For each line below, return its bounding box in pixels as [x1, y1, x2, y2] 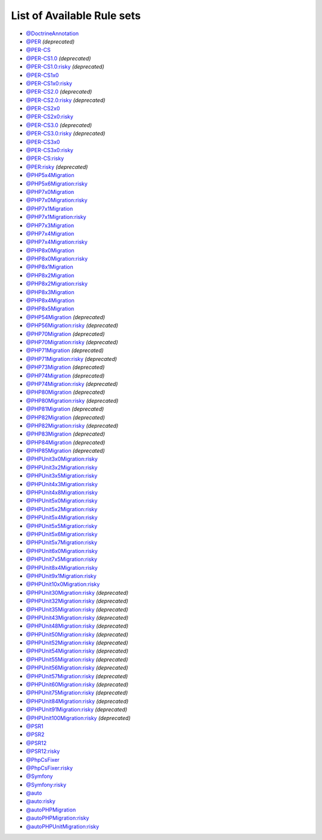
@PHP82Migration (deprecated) [26, 413, 106, 421]
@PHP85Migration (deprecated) [26, 447, 106, 455]
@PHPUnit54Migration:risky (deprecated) [26, 647, 128, 654]
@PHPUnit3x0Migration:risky [26, 455, 98, 462]
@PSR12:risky [26, 748, 60, 755]
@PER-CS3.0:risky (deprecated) [26, 130, 106, 137]
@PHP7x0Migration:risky [26, 197, 88, 204]
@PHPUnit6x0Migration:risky [26, 547, 98, 554]
